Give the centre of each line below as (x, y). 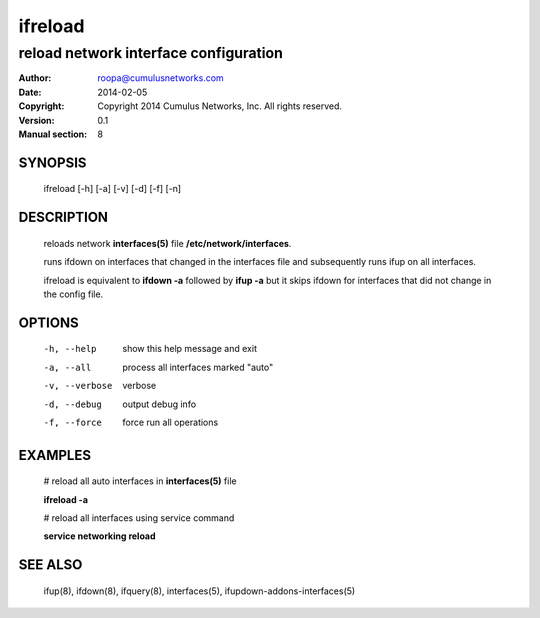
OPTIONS (48, 322)
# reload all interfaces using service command (139, 518)
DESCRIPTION (63, 217)
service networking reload (99, 536)
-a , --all (67, 367)
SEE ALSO (50, 565)
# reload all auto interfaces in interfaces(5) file (140, 481)
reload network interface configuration (151, 53)
